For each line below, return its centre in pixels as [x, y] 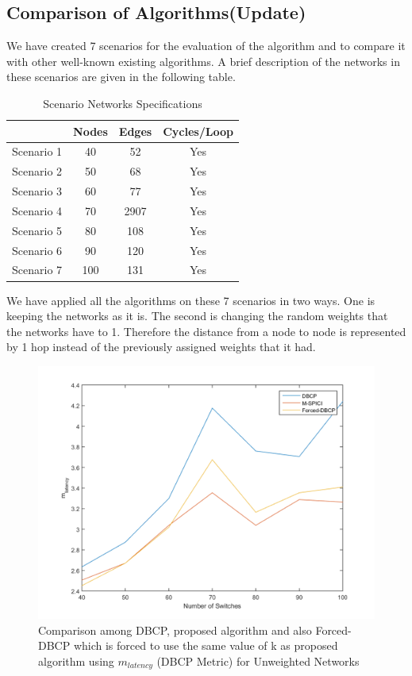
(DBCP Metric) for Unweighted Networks [258, 661]
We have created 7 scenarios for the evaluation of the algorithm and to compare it [206, 46]
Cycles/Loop [198, 131]
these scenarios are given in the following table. [121, 77]
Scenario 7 [37, 270]
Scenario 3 [37, 191]
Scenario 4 [37, 210]
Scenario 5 [37, 230]
